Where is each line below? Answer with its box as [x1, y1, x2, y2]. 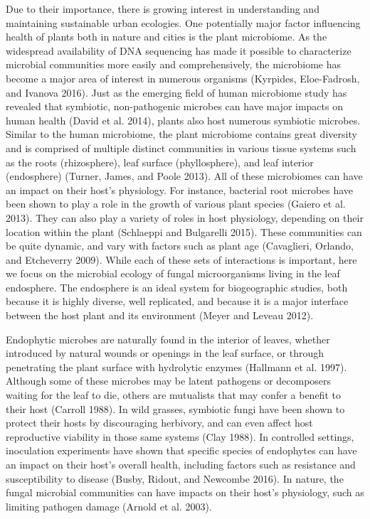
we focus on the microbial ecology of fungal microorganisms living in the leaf [6, 266, 340, 281]
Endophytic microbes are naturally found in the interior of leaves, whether [6, 331, 330, 346]
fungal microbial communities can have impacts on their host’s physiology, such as [6, 485, 364, 500]
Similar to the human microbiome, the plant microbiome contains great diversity [6, 127, 357, 141]
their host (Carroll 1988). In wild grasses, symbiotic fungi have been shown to [6, 401, 345, 416]
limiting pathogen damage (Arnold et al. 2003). [6, 498, 212, 513]
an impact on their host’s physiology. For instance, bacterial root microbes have [6, 182, 354, 197]
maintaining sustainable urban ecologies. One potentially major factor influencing [6, 15, 361, 30]
